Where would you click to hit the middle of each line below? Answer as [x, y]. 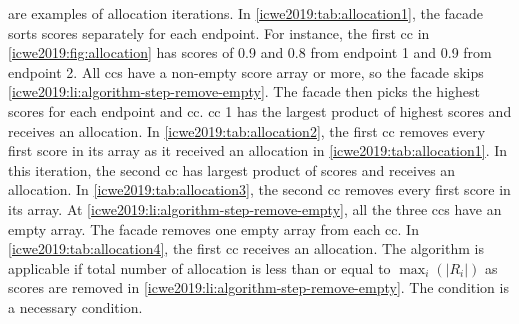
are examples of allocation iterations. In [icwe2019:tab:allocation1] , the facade [246, 13]
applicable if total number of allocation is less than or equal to [199, 267]
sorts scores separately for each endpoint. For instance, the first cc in [219, 32]
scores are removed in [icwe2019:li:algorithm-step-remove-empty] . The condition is [258, 287]
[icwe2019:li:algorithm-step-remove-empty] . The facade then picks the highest [244, 91]
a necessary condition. [75, 306]
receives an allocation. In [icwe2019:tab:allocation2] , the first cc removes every [247, 130]
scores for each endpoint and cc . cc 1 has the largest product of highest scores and [260, 110]
